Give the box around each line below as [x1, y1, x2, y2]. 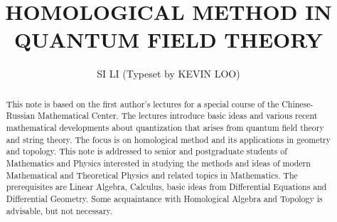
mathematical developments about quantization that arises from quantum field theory [6, 122, 324, 134]
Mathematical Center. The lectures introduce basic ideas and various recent [38, 110, 318, 122]
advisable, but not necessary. [6, 204, 112, 216]
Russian [6, 110, 36, 122]
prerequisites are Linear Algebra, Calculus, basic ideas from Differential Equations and [6, 181, 327, 193]
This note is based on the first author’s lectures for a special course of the [6, 97, 279, 110]
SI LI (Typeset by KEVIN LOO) [97, 66, 240, 81]
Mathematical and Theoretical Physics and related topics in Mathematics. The [6, 169, 298, 181]
